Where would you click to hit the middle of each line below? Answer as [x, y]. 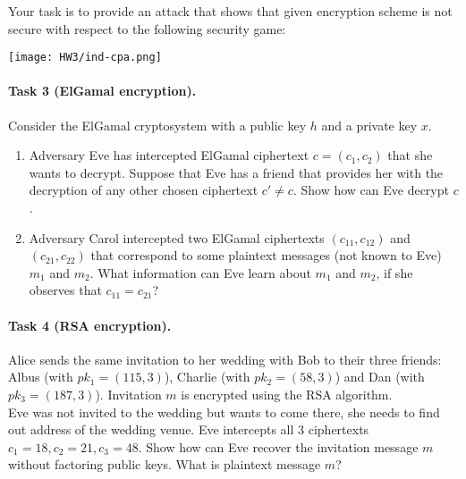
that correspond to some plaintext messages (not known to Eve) [266, 255]
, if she [394, 272]
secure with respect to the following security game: [147, 28]
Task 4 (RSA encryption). [90, 325]
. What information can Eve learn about [200, 272]
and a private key [369, 125]
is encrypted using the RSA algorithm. [287, 394]
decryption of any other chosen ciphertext [144, 190]
